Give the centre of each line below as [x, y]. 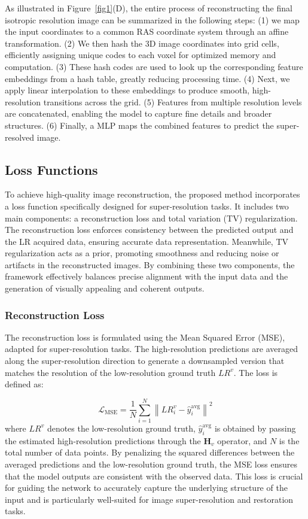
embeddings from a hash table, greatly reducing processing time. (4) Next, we [147, 78]
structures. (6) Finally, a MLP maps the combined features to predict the [139, 125]
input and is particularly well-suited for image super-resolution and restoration [149, 499]
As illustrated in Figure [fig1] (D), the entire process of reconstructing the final [149, 8]
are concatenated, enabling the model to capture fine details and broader [138, 113]
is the [289, 440]
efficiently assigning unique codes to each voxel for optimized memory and [141, 55]
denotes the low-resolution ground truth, [121, 428]
